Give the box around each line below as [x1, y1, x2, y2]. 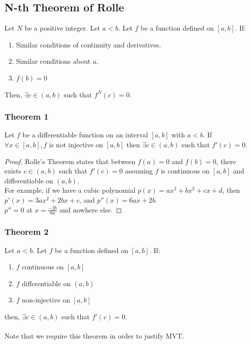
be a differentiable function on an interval [22, 129, 148, 140]
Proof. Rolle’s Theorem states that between [4, 156, 136, 166]
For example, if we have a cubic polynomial [4, 185, 136, 195]
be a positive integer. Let [24, 23, 101, 33]
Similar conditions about [16, 56, 91, 66]
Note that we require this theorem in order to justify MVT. [4, 331, 184, 341]
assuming [125, 166, 153, 176]
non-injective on [22, 295, 70, 305]
